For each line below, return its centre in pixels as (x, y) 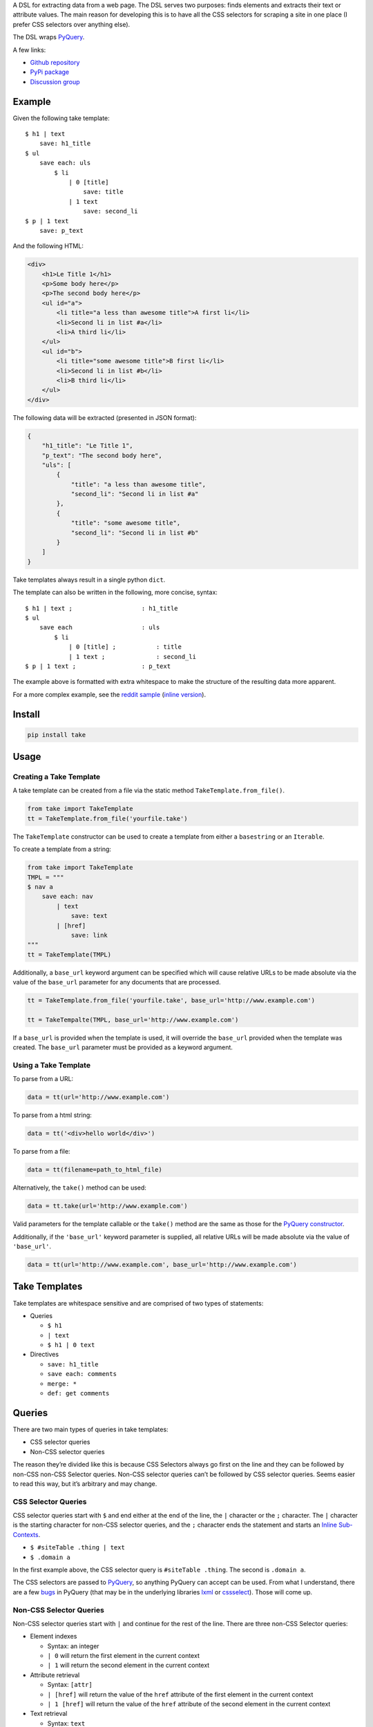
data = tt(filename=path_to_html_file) (95, 1170)
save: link (89, 935)
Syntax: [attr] (70, 1685)
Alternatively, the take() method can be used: (79, 1187)
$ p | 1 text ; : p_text (98, 666)
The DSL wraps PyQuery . (49, 37)
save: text (89, 916)
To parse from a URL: (43, 1079)
